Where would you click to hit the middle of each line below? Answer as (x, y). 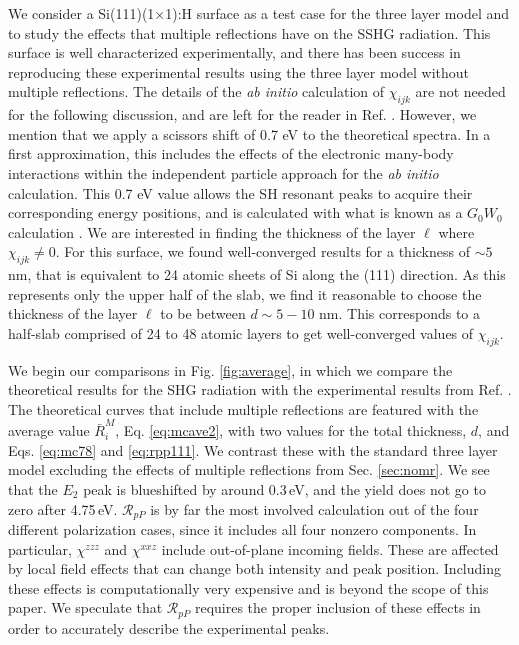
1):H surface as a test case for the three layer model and (337, 13)
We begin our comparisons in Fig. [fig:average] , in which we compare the (230, 369)
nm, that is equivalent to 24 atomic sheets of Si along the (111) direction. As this (257, 274)
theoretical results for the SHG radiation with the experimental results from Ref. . (260, 389)
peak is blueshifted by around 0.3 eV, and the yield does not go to (284, 488)
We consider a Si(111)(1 (81, 13)
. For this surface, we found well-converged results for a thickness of (262, 251)
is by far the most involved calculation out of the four (314, 508)
